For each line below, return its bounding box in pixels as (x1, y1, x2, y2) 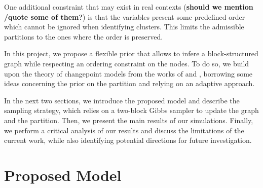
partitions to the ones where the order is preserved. (4, 31, 163, 42)
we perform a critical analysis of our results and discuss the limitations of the (4, 125, 244, 135)
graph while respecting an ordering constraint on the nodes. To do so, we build (4, 58, 249, 68)
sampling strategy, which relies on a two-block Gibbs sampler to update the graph (4, 105, 259, 116)
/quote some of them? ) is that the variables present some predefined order (4, 11, 245, 22)
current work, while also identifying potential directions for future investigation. (4, 135, 252, 145)
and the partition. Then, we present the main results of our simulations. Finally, (4, 115, 253, 125)
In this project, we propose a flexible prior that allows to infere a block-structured (4, 48, 258, 59)
